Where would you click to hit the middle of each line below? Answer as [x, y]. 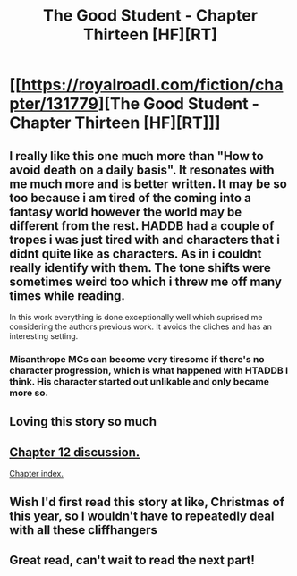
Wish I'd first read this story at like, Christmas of [147, 502]
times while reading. [67, 296]
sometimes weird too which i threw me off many [145, 281]
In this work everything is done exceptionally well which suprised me [136, 317]
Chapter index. [37, 474]
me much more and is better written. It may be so [148, 184]
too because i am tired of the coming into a [131, 198]
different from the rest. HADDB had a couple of [142, 226]
